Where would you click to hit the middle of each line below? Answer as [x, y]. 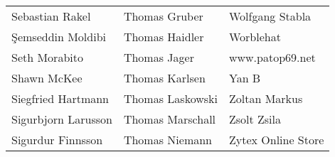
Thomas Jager [159, 57]
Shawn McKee [47, 78]
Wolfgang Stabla [270, 16]
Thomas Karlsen [164, 78]
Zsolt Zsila [255, 119]
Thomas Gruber [163, 16]
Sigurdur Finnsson [57, 140]
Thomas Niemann [168, 140]
